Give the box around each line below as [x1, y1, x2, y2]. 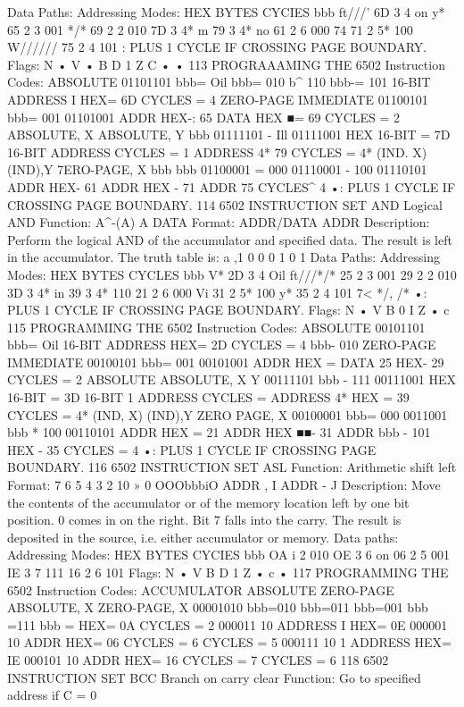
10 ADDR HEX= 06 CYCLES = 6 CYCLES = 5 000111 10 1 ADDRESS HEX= [7, 633, 452, 652]
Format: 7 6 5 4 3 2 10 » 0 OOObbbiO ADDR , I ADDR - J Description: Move [7, 476, 441, 494]
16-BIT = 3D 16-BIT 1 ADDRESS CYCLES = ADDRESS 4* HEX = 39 [7, 388, 410, 407]
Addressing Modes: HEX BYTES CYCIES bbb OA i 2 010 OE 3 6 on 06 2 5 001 [7, 545, 450, 564]
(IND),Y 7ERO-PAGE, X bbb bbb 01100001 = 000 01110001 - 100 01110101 [7, 160, 427, 179]
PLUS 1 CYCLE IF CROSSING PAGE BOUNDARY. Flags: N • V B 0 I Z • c [7, 300, 450, 319]
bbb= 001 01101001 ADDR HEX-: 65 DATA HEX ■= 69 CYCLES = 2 [7, 107, 401, 126]
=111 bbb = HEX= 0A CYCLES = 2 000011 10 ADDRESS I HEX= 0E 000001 [7, 615, 448, 634]
